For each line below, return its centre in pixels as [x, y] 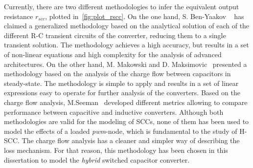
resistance [19, 16]
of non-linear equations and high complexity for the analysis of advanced [113, 54]
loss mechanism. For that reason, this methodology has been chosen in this [116, 150]
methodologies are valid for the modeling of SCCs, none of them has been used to [126, 121]
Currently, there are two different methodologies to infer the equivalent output [122, 6]
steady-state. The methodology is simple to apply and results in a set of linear [121, 83]
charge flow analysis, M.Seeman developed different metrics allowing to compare [126, 102]
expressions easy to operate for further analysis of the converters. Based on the [122, 93]
